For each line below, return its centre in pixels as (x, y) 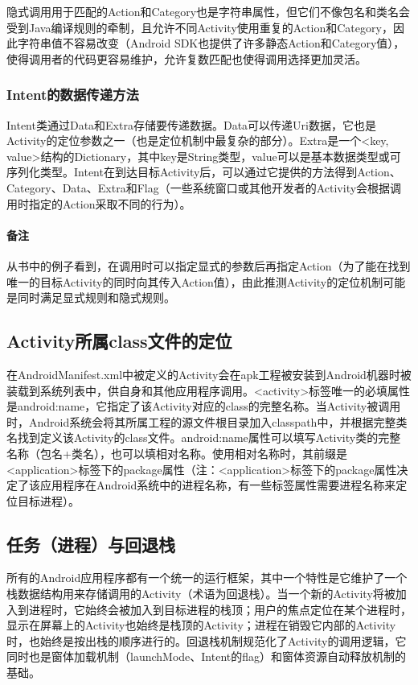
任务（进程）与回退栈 (91, 544)
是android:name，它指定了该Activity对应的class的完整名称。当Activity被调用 (204, 406)
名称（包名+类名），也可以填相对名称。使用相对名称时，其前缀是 (177, 453)
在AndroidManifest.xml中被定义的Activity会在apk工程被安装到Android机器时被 (209, 374)
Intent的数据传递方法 (73, 95)
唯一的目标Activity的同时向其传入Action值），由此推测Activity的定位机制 (195, 281)
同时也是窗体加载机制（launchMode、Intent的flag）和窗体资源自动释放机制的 (207, 656)
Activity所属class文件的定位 (119, 341)
